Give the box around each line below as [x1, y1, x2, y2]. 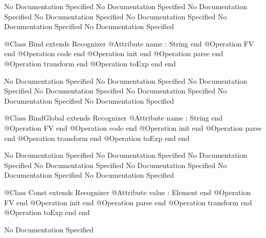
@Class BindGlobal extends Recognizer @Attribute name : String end [4, 112, 223, 123]
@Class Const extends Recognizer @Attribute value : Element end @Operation [4, 186, 251, 197]
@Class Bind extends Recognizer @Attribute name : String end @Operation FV [4, 38, 254, 49]
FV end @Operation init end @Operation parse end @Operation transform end [4, 197, 252, 207]
